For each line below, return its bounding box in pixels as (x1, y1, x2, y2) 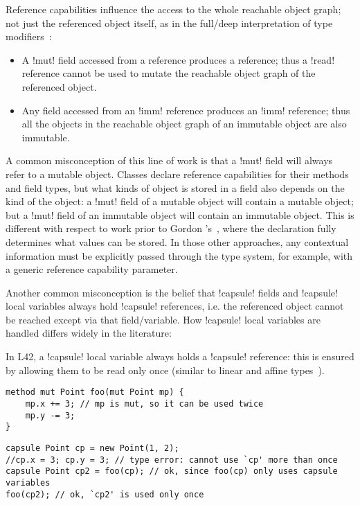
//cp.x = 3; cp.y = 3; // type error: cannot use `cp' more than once (6, 454, 338, 465)
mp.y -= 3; (25, 410, 75, 420)
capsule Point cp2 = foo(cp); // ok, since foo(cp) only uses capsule (6, 466, 338, 477)
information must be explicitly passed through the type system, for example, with (6, 248, 353, 263)
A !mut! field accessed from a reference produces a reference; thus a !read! (21, 52, 335, 67)
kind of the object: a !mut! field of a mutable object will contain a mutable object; (6, 194, 354, 209)
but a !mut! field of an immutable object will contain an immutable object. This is (6, 207, 354, 222)
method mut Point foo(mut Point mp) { (6, 387, 184, 398)
